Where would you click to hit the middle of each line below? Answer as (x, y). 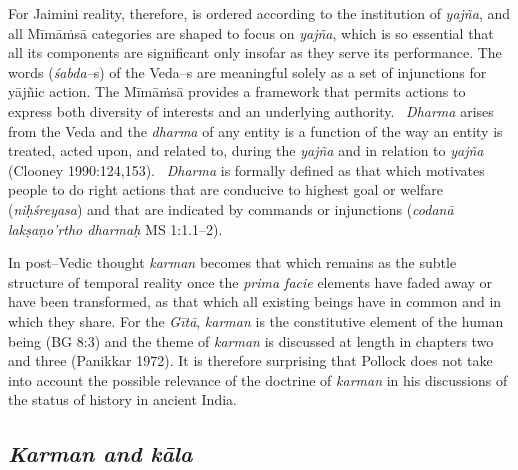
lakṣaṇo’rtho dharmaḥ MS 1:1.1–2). (115, 228)
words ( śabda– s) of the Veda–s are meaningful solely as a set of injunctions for (247, 71)
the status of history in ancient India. (122, 399)
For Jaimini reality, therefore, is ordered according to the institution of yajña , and (259, 13)
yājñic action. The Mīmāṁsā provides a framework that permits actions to (237, 91)
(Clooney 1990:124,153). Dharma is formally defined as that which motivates (246, 169)
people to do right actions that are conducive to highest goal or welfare (226, 189)
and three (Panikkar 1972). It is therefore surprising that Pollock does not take (250, 360)
